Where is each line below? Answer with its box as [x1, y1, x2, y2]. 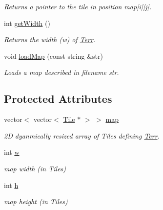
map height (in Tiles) [4, 196, 68, 207]
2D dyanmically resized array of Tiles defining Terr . [4, 130, 160, 140]
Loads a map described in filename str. [4, 67, 119, 77]
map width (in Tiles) [4, 163, 66, 173]
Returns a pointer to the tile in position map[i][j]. [4, 1, 152, 11]
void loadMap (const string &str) [4, 50, 103, 61]
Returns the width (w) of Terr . [4, 34, 96, 45]
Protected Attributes [4, 91, 112, 106]
